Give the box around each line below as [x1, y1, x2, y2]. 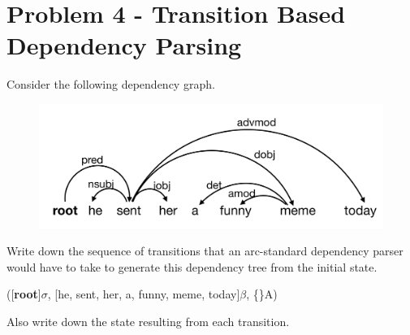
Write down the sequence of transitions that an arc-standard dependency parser [6, 242, 404, 259]
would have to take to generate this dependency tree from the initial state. [6, 258, 378, 275]
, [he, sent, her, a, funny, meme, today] [47, 285, 240, 302]
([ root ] [6, 285, 41, 302]
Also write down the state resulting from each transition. [6, 313, 290, 330]
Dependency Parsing [6, 28, 242, 62]
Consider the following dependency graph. [6, 76, 215, 93]
